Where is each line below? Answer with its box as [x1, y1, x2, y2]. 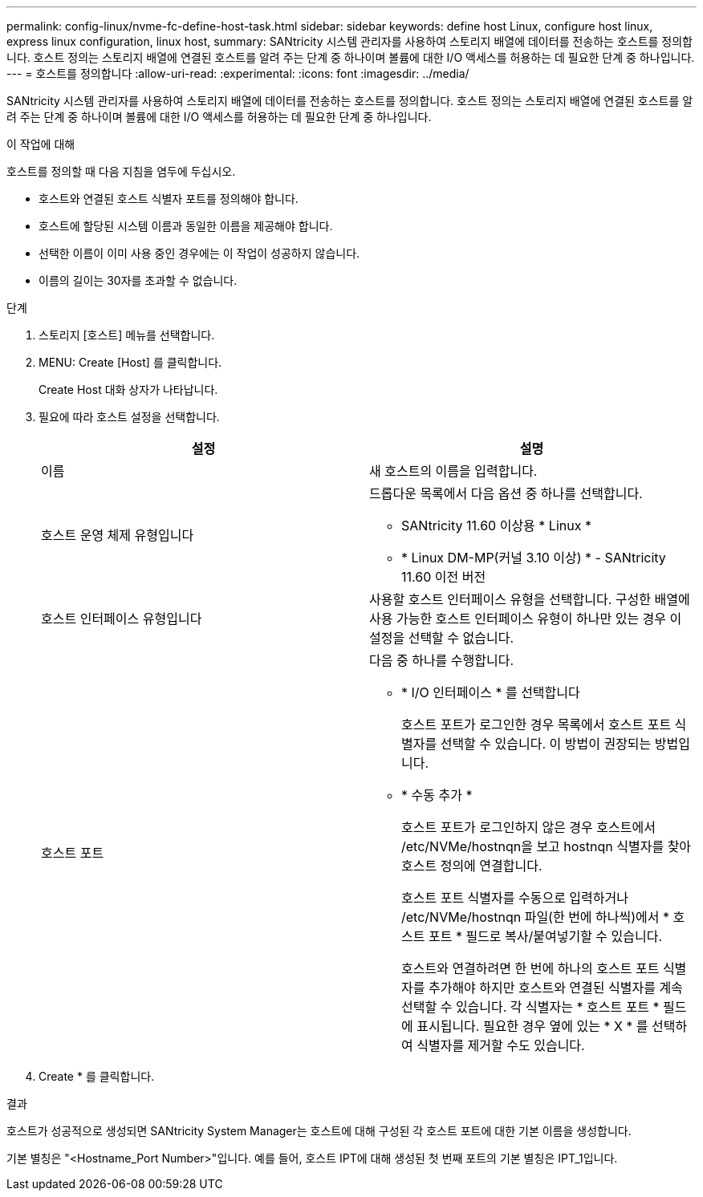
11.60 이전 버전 [401, 569, 486, 585]
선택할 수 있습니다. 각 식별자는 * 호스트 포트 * [401, 999, 660, 1015]
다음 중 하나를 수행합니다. [369, 652, 514, 668]
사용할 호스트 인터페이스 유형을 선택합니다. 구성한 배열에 [369, 591, 690, 607]
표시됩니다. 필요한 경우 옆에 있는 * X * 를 [417, 1018, 648, 1034]
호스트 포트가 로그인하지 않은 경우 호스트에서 [401, 819, 656, 835]
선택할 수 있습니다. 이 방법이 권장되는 [440, 736, 652, 752]
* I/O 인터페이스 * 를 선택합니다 [401, 684, 580, 700]
